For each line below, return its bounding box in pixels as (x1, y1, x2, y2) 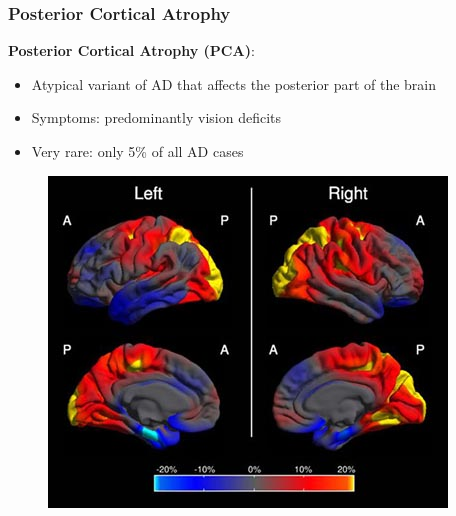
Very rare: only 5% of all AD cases (31, 141, 244, 161)
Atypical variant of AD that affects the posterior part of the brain (31, 73, 437, 94)
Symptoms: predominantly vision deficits (31, 107, 281, 128)
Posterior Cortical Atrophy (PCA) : (8, 40, 255, 61)
